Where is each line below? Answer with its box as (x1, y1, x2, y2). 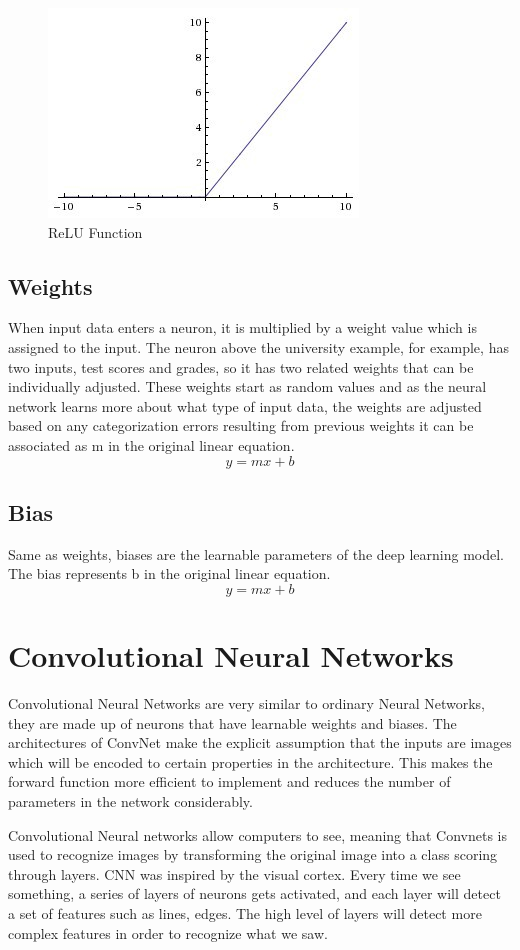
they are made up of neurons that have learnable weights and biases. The (8, 712, 457, 733)
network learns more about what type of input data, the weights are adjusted (8, 395, 482, 416)
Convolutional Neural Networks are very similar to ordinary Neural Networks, (8, 693, 485, 714)
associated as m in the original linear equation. (8, 434, 295, 455)
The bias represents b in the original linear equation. (8, 563, 331, 584)
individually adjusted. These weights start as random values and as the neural (8, 376, 487, 397)
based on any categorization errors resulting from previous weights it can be (8, 415, 474, 436)
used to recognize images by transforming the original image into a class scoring (8, 844, 498, 865)
